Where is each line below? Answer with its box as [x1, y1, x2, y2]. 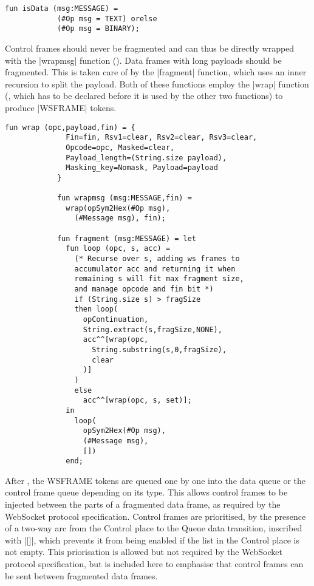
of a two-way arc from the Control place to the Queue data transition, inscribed [5, 522, 302, 534]
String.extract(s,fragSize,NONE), [83, 325, 222, 334]
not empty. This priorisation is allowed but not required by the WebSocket [5, 545, 282, 558]
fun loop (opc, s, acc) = [66, 244, 171, 253]
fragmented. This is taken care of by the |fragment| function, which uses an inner [5, 66, 307, 78]
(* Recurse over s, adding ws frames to [74, 254, 240, 264]
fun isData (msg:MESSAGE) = [5, 4, 118, 13]
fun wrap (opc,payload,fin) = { [5, 123, 135, 132]
